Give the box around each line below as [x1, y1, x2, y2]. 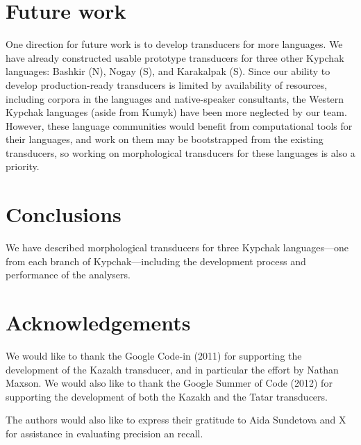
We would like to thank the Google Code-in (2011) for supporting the [6, 349, 302, 363]
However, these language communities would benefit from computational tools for [6, 118, 353, 133]
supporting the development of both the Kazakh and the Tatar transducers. [6, 389, 328, 403]
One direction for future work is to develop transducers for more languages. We [6, 37, 343, 51]
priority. [6, 159, 40, 174]
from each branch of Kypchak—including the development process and [6, 253, 306, 268]
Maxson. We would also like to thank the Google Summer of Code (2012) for [6, 376, 333, 390]
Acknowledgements [6, 308, 191, 337]
